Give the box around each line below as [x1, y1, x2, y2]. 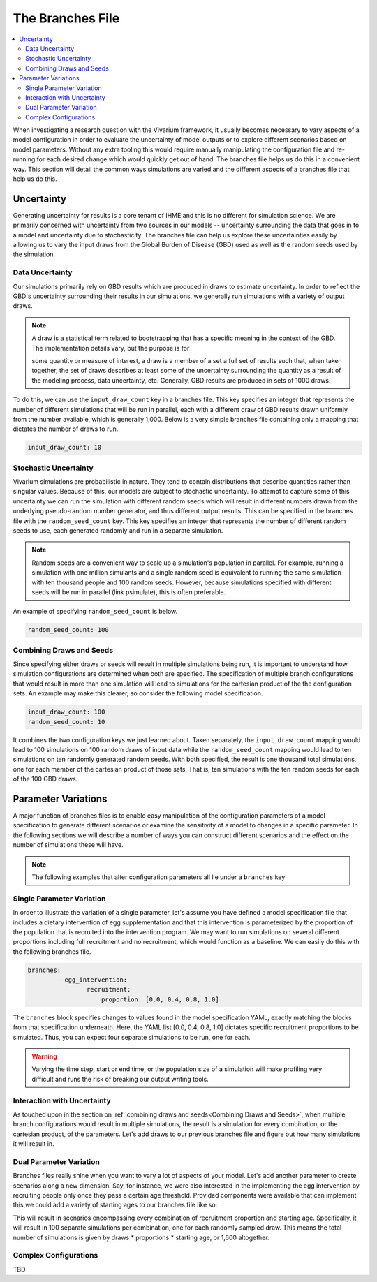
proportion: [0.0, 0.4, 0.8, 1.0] [101, 995, 219, 1003]
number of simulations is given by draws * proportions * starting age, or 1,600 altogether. [13, 1233, 269, 1242]
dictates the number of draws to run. [13, 425, 119, 433]
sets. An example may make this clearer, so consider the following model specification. [13, 689, 263, 698]
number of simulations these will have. [13, 841, 124, 849]
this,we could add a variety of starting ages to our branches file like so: [13, 1201, 218, 1209]
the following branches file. [13, 947, 91, 956]
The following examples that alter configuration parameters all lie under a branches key [31, 873, 286, 881]
